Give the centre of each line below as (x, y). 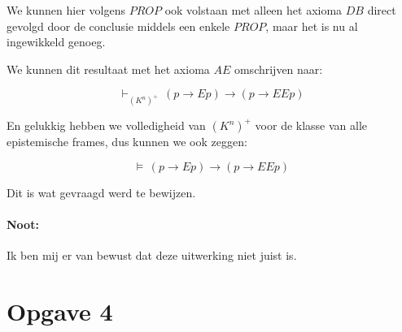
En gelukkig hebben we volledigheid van (106, 125)
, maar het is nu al (312, 26)
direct (382, 10)
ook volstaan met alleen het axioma (253, 10)
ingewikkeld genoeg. (56, 42)
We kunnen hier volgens (66, 10)
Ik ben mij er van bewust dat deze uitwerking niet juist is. (152, 255)
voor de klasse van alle (311, 125)
